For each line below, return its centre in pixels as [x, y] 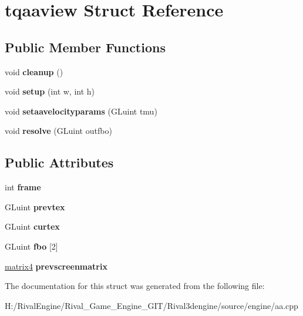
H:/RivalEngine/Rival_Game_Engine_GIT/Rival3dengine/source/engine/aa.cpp [151, 305]
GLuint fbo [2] [31, 246]
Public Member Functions [85, 47]
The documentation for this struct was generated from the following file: [135, 286]
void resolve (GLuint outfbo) [58, 131]
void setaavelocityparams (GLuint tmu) [81, 111]
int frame [23, 187]
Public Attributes [59, 162]
